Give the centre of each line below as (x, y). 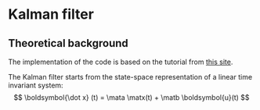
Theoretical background (69, 43)
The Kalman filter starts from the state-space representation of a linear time (130, 77)
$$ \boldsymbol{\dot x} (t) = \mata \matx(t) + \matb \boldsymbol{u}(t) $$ (132, 98)
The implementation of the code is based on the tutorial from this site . (121, 62)
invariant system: (36, 85)
